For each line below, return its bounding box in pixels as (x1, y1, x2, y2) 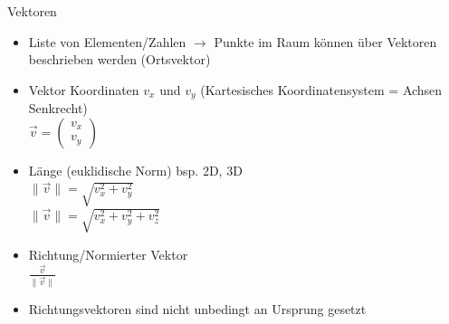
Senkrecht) (28, 99, 88, 118)
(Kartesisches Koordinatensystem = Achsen (200, 80, 443, 99)
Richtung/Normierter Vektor (28, 244, 188, 263)
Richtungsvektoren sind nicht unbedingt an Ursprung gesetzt (28, 300, 367, 319)
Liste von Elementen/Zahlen (28, 32, 186, 51)
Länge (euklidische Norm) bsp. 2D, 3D (28, 160, 243, 179)
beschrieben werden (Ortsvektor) (28, 50, 211, 69)
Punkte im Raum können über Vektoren (214, 32, 437, 51)
